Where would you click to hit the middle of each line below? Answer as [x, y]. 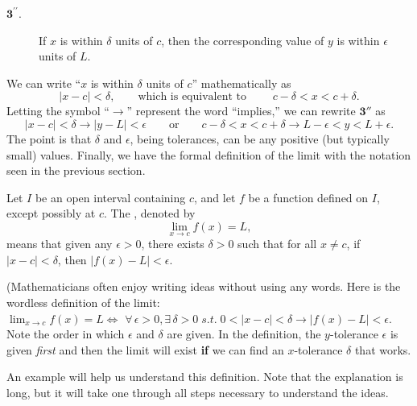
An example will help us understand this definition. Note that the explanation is [205, 377]
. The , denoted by [149, 213]
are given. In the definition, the [244, 334]
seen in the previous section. [76, 170]
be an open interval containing [110, 197]
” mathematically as [242, 83]
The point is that [49, 138]
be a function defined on [308, 197]
